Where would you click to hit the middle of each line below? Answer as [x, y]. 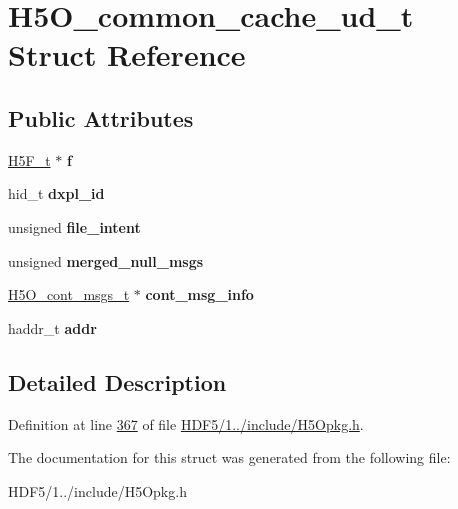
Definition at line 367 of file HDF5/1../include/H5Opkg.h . [186, 423]
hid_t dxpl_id [56, 193]
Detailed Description [117, 381]
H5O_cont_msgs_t [69, 294]
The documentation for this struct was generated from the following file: [229, 457]
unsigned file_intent [74, 226]
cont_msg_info [199, 294]
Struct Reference [127, 54]
